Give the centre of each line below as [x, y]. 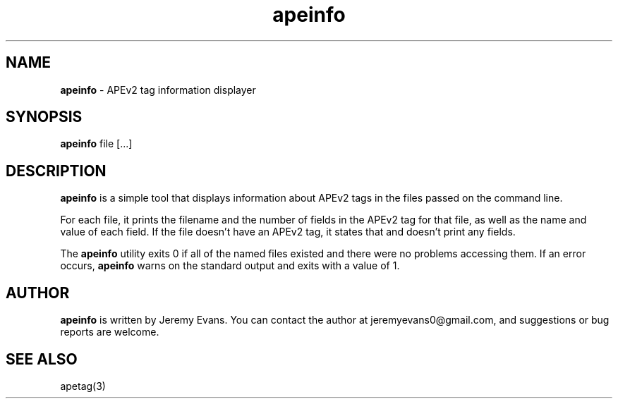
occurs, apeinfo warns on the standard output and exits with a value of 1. [230, 266]
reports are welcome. [110, 332]
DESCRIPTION [56, 171]
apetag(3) [83, 386]
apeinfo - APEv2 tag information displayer [158, 90]
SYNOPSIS [44, 117]
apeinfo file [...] [96, 144]
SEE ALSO [42, 359]
